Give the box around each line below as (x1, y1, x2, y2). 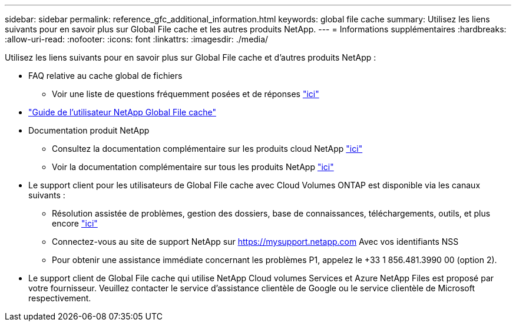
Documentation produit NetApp (28, 125, 150, 135)
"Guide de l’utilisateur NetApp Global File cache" (28, 107, 216, 117)
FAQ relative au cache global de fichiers (28, 71, 183, 81)
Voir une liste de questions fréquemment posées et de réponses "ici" (52, 89, 319, 99)
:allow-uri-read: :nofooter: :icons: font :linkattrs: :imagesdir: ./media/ (5, 34, 269, 44)
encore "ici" (52, 218, 98, 228)
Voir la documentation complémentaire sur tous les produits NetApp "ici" (52, 162, 334, 172)
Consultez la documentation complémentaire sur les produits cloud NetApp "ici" (52, 144, 363, 154)
